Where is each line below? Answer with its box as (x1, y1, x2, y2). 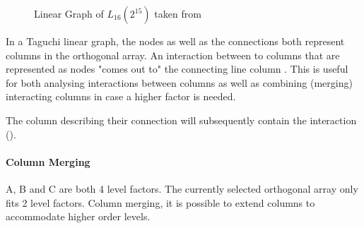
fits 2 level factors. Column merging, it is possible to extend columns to (6, 195, 315, 210)
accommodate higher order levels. (6, 209, 151, 224)
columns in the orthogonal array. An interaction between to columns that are (6, 47, 340, 62)
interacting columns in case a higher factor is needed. (6, 89, 236, 104)
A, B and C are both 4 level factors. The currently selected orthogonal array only (6, 181, 358, 196)
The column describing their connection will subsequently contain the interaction (6, 112, 357, 127)
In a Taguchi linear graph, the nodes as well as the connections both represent (6, 34, 345, 48)
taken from (154, 6, 201, 20)
